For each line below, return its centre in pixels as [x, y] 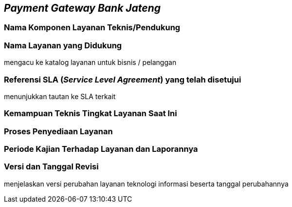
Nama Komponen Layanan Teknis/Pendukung [92, 28]
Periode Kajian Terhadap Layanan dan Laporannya [101, 149]
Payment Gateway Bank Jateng [82, 8]
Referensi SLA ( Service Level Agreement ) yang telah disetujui [123, 79]
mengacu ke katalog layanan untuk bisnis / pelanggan [90, 62]
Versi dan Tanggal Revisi [51, 167]
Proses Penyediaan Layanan [58, 131]
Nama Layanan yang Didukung [63, 45]
